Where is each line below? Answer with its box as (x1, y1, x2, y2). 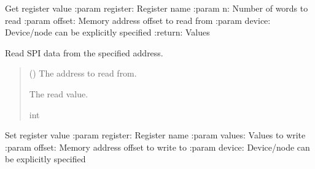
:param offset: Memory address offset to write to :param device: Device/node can (5, 140, 310, 153)
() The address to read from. (29, 67, 137, 80)
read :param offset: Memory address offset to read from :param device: (5, 13, 271, 26)
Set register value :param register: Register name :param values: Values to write (5, 129, 306, 141)
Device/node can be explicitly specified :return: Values (5, 26, 210, 39)
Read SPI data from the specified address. (5, 46, 163, 59)
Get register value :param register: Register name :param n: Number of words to (5, 2, 308, 14)
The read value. (29, 87, 88, 100)
